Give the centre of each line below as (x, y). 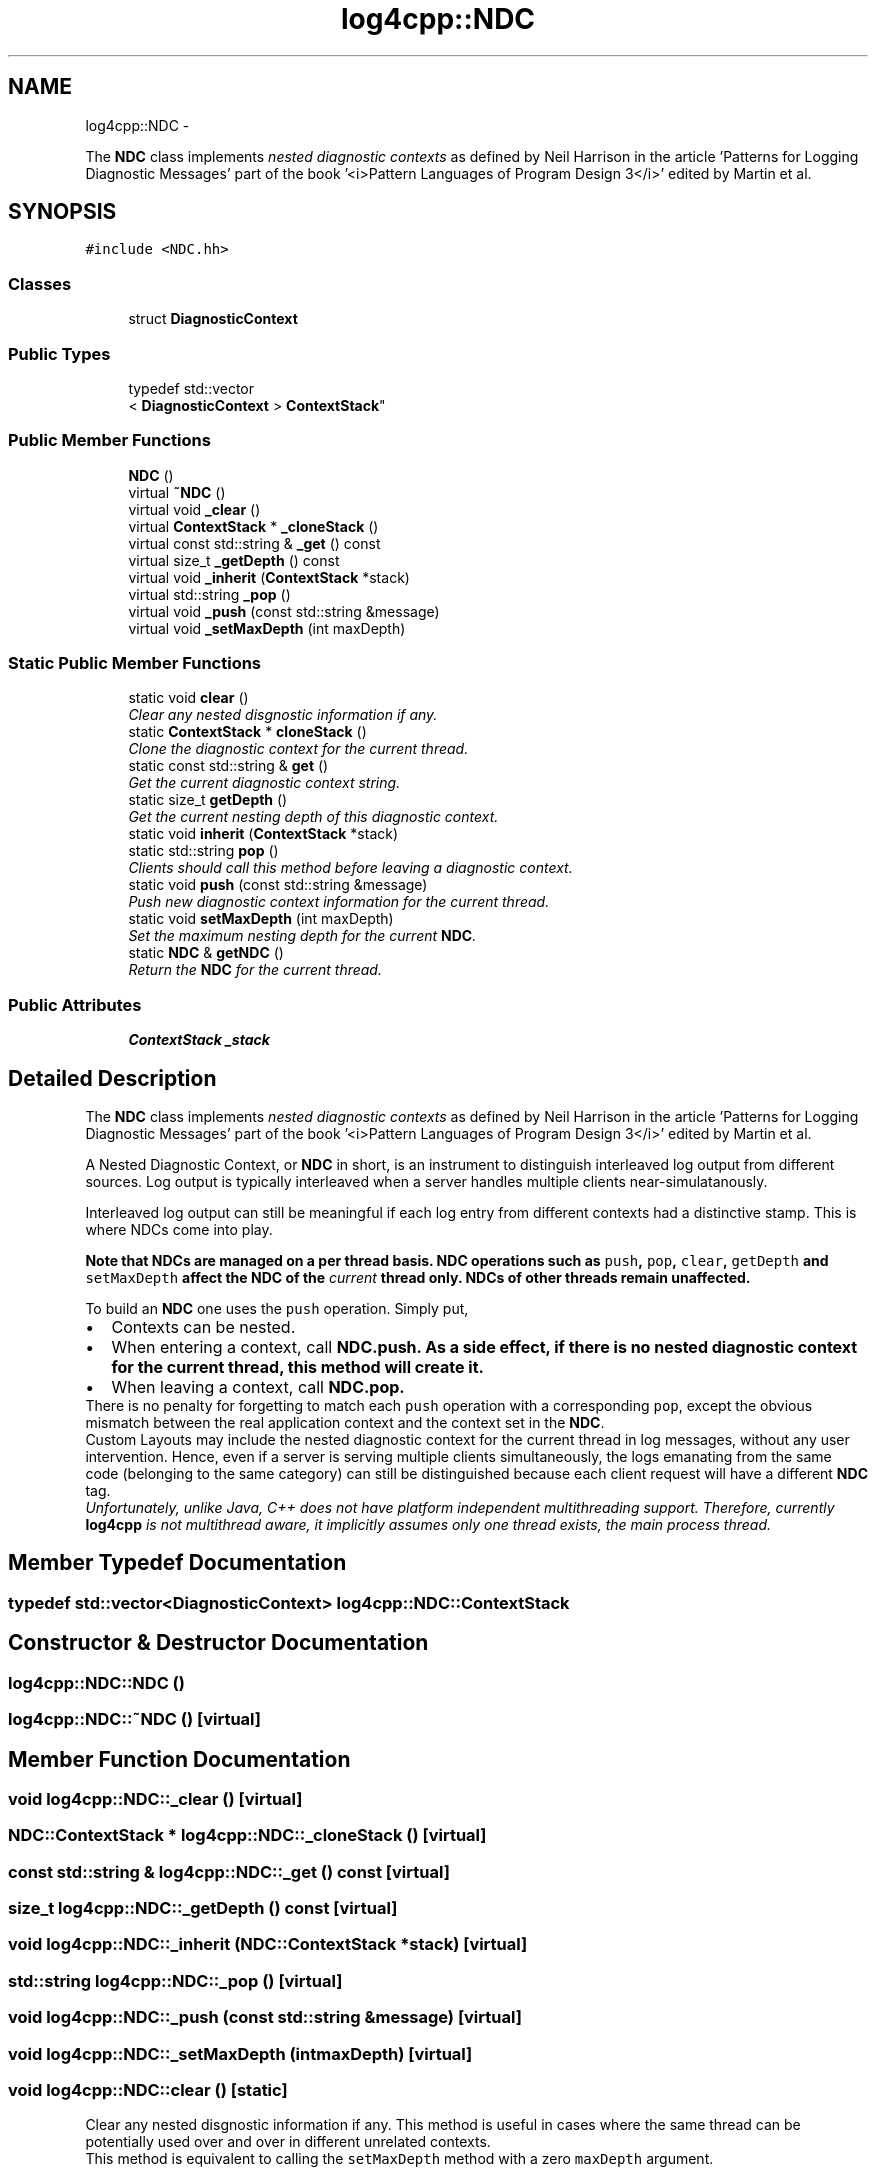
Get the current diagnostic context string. (264, 783)
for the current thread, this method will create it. (297, 1367)
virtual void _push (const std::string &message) (284, 611)
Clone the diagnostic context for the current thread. (298, 749)
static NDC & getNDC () (206, 953)
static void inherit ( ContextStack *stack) (263, 834)
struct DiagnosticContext (213, 319)
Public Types (59, 353)
